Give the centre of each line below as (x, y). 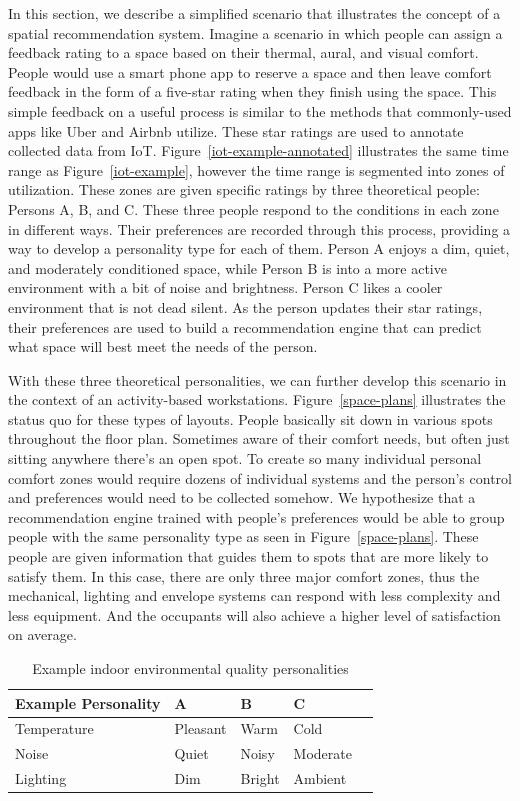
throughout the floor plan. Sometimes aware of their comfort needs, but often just (259, 438)
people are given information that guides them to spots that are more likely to (248, 556)
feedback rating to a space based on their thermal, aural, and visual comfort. (243, 52)
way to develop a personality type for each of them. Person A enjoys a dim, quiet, (259, 248)
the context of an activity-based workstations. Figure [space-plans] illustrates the (257, 399)
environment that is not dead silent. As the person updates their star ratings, (245, 306)
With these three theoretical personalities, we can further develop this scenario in (257, 379)
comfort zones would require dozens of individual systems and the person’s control (260, 477)
